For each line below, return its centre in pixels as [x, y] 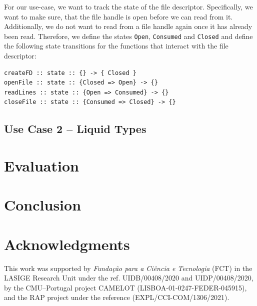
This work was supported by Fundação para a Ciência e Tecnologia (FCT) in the [128, 268]
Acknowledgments [67, 244]
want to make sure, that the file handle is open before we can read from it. [118, 16]
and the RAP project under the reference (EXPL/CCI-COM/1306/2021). [117, 297]
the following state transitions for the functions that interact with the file [116, 46]
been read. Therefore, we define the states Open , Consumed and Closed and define [128, 36]
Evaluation [41, 165]
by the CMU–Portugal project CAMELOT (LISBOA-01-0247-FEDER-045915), [125, 287]
